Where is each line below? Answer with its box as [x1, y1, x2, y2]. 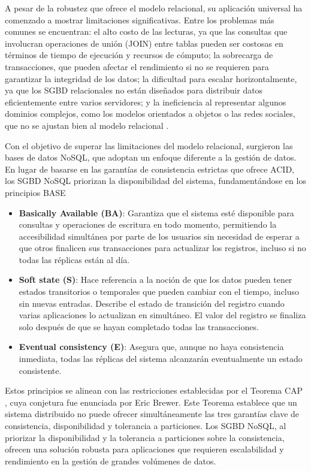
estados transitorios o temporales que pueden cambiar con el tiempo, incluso [19, 285, 300, 298]
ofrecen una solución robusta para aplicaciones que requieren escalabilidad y [5, 443, 284, 455]
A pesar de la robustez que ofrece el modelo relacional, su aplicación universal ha [5, 2, 303, 14]
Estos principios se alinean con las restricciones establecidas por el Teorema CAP [5, 384, 303, 397]
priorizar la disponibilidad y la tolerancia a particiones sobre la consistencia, [5, 431, 285, 443]
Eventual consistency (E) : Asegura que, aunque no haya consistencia [19, 340, 284, 353]
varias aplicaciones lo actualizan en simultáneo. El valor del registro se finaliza [19, 309, 306, 321]
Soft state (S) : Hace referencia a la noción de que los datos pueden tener [19, 273, 292, 286]
